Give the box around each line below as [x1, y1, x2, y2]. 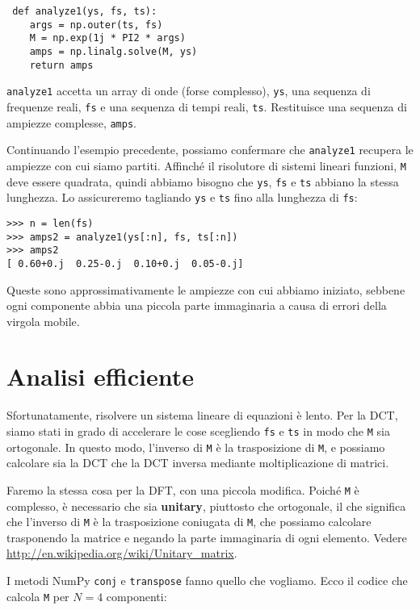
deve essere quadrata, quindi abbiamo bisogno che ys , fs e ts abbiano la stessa [6, 173, 399, 190]
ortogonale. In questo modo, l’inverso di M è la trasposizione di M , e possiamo [6, 438, 385, 455]
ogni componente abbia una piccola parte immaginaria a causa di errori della [6, 297, 387, 314]
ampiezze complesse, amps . [6, 114, 136, 131]
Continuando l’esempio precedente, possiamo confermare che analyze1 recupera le [6, 141, 414, 158]
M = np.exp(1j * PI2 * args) [29, 32, 186, 44]
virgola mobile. [6, 312, 80, 329]
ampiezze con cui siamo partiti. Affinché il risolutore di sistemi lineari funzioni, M [6, 157, 406, 173]
